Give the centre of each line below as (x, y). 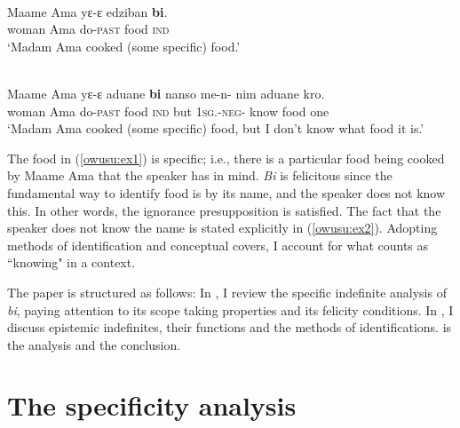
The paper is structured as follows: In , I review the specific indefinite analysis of (227, 292)
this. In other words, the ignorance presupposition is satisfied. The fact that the (224, 210)
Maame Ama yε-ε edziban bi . (87, 11)
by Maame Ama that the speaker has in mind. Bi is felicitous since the (200, 175)
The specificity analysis (152, 405)
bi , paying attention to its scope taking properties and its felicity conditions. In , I (230, 309)
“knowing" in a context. (71, 262)
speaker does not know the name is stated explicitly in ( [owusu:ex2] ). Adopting (222, 228)
